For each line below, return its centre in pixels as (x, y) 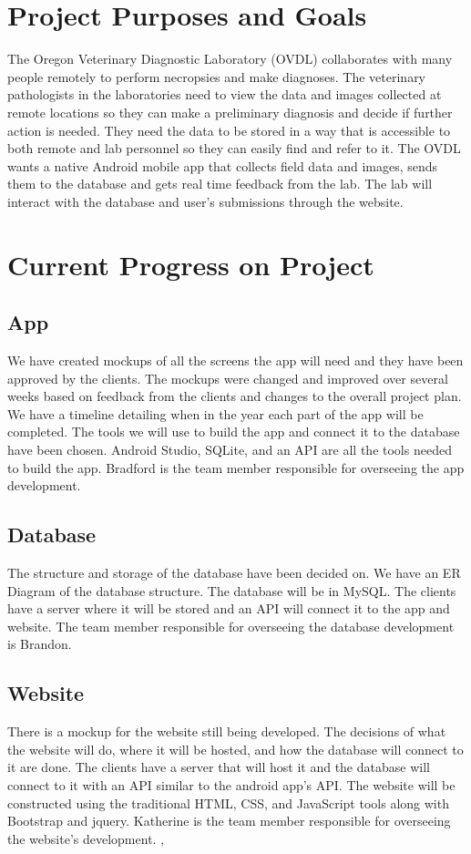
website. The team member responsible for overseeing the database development (231, 626)
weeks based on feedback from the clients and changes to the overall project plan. (235, 396)
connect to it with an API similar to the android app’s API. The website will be (231, 784)
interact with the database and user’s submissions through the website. (205, 201)
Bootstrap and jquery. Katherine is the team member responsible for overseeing (229, 821)
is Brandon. (40, 644)
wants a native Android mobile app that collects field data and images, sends (223, 165)
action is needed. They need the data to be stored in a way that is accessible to (229, 130)
